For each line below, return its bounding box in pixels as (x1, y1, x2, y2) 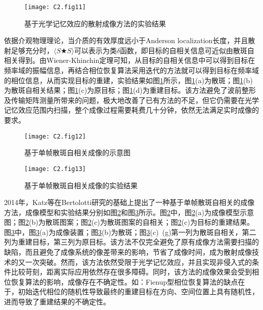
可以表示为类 (74, 45, 117, 55)
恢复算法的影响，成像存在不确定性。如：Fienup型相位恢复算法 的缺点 (11, 276, 238, 287)
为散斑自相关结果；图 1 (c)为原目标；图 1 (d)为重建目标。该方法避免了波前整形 (4, 85, 256, 95)
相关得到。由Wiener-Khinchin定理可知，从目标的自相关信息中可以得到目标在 (4, 55, 255, 65)
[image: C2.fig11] (24, 4, 86, 11)
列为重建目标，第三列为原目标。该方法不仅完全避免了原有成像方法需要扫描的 (4, 236, 259, 247)
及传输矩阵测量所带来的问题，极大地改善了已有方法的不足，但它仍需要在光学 (4, 94, 259, 105)
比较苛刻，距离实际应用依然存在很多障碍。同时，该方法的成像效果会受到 (11, 266, 252, 277)
